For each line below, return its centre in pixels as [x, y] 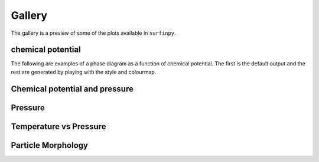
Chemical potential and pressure [72, 89]
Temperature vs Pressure [58, 126]
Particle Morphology [50, 145]
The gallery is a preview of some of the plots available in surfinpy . [94, 33]
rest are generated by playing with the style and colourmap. [84, 72]
